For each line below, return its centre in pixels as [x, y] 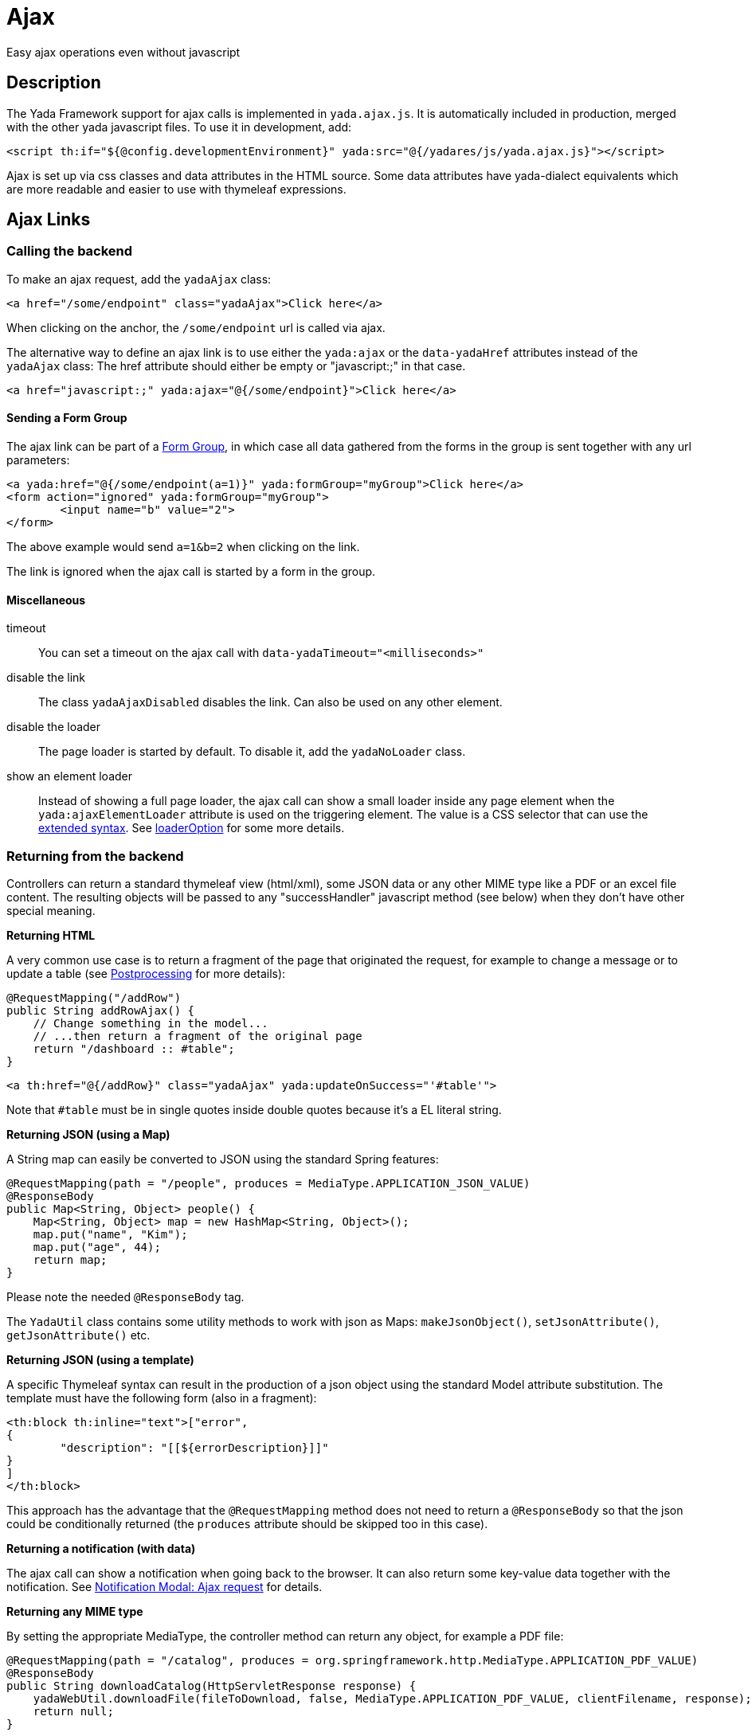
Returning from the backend [95, 856]
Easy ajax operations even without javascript [123, 52]
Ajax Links [49, 220]
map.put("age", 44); [97, 1247]
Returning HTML [51, 935]
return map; [70, 1260]
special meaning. [51, 911]
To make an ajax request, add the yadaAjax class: [139, 279]
